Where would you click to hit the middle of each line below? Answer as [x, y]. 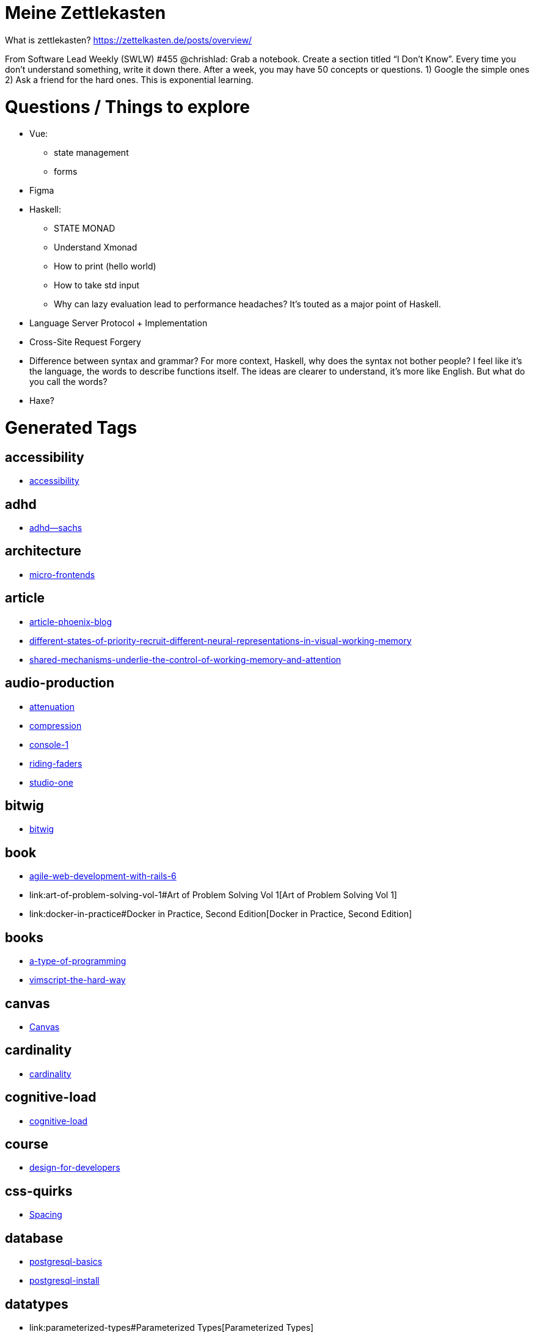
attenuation [52, 706]
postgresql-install [64, 1281]
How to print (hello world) [105, 266]
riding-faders [56, 763]
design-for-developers [75, 1168]
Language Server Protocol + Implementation [119, 323]
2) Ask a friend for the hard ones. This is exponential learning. [129, 79]
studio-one [51, 782]
